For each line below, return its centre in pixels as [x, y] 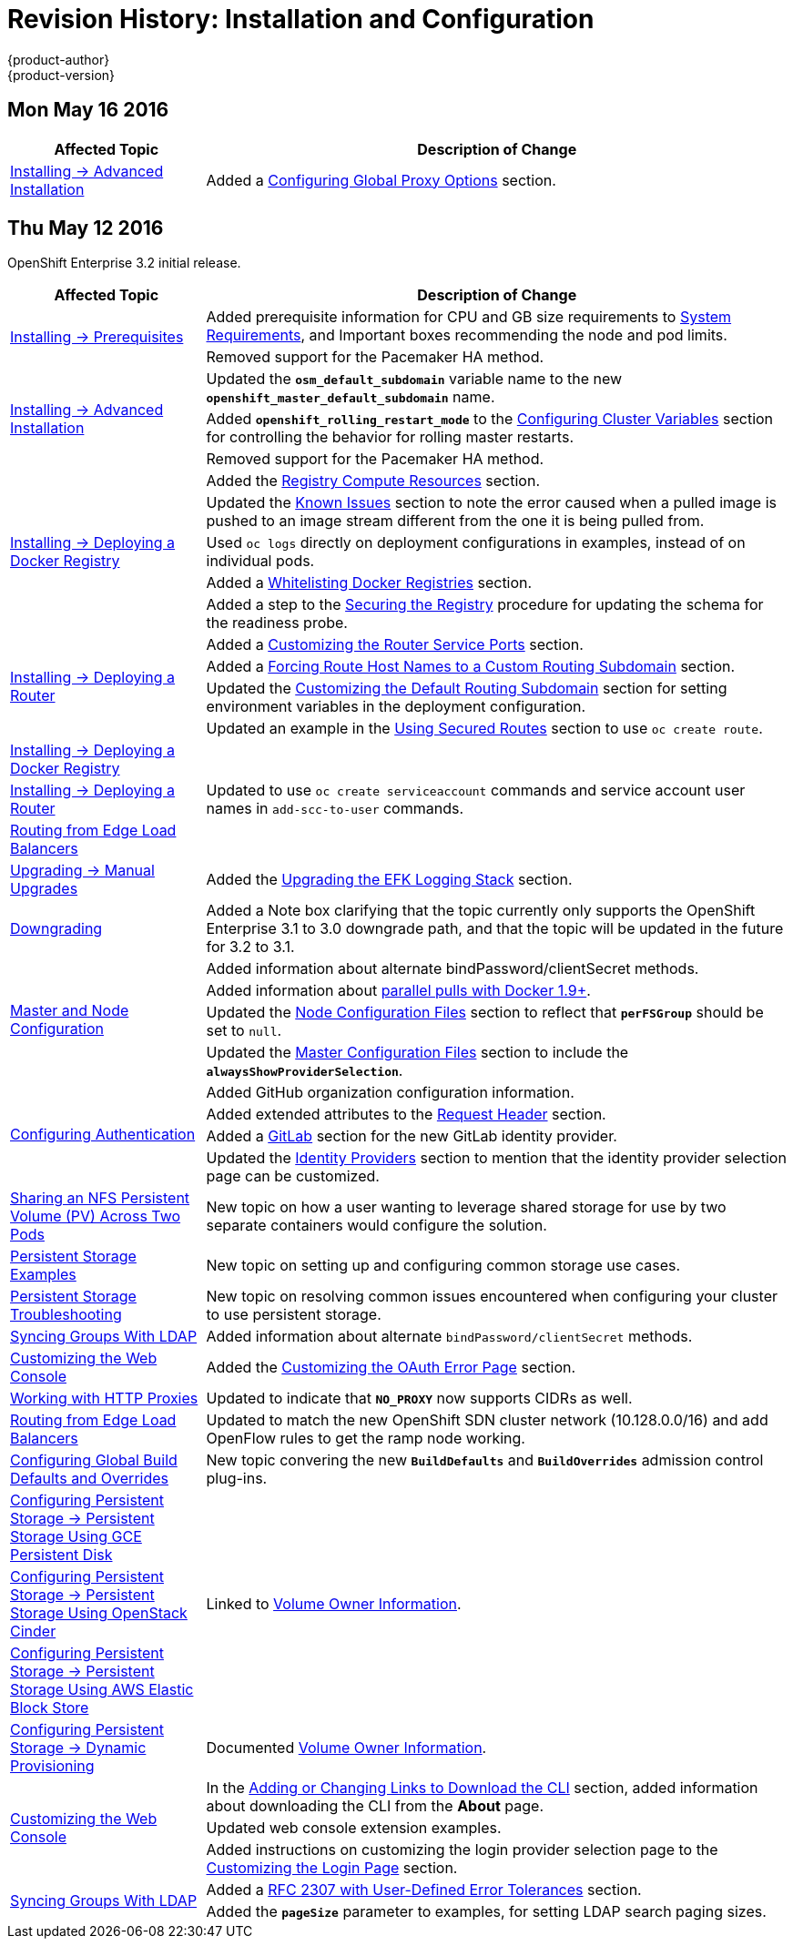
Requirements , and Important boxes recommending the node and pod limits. [467, 335]
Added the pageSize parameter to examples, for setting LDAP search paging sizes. [486, 1912]
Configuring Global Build [94, 1460]
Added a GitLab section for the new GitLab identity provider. [412, 1136]
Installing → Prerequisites [97, 337]
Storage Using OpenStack [99, 1613]
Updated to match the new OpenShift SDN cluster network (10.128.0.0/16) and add [487, 1420]
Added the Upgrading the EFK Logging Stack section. [389, 880]
